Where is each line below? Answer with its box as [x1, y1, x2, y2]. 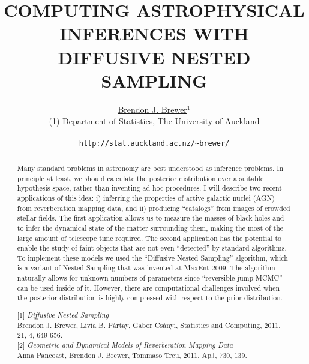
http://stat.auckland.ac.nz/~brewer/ [79, 139, 230, 148]
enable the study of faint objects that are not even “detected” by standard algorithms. [17, 243, 287, 253]
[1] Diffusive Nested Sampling [17, 310, 109, 320]
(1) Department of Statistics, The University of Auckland [49, 115, 260, 127]
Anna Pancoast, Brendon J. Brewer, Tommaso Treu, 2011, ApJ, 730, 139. [17, 350, 247, 360]
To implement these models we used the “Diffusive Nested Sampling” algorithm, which [17, 252, 288, 263]
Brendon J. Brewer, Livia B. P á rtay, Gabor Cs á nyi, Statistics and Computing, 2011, [17, 320, 281, 330]
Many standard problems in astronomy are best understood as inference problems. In [17, 163, 284, 173]
